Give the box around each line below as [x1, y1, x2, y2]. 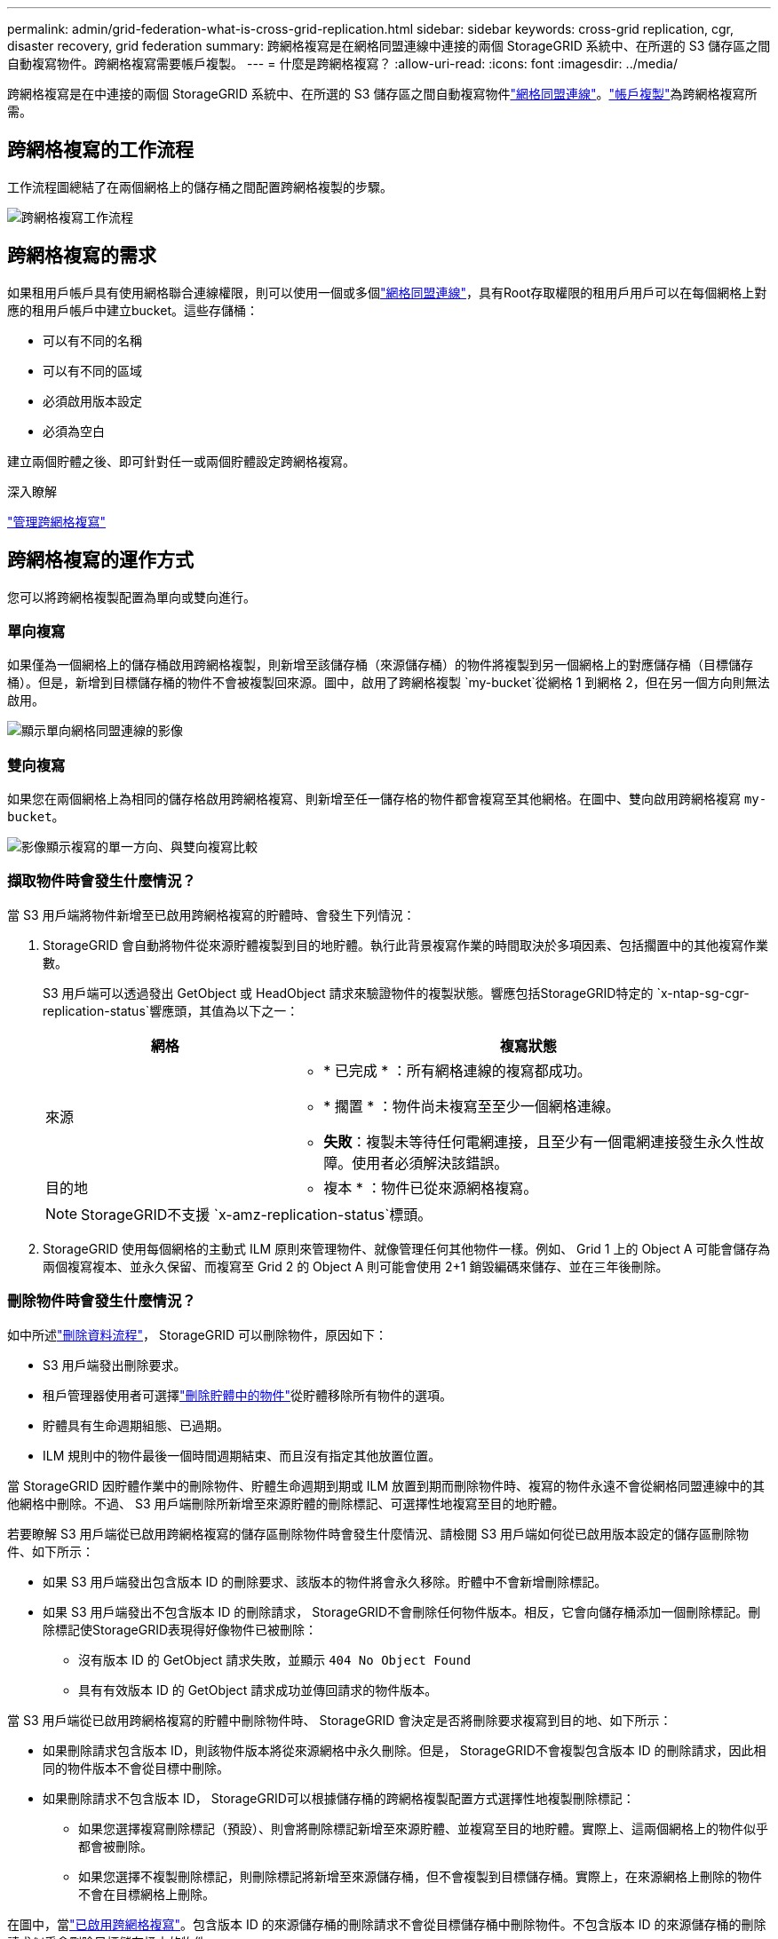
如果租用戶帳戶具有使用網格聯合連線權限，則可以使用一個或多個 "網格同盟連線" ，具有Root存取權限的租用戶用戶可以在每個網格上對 [7, 284, 767, 300]
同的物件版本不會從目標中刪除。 [43, 1760, 229, 1776]
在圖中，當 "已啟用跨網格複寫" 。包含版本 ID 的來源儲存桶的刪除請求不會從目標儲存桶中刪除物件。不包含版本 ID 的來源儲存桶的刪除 [7, 1916, 766, 1932]
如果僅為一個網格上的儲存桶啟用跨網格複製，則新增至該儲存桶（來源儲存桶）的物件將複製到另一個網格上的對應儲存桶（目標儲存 [7, 657, 753, 673]
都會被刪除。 [78, 1838, 153, 1854]
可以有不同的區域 [43, 362, 142, 378]
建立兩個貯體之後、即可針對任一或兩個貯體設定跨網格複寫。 [7, 453, 355, 469]
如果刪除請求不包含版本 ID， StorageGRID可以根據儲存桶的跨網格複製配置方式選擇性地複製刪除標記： [43, 1790, 635, 1806]
